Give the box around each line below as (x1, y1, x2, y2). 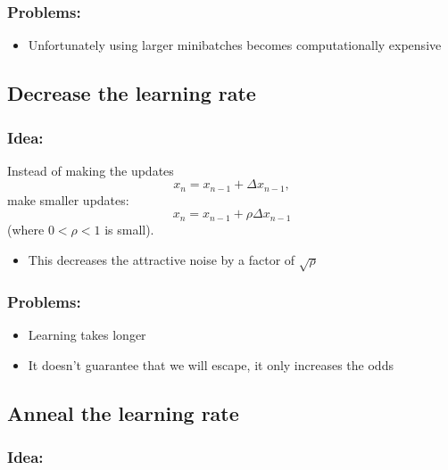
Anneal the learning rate (7, 400, 239, 427)
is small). (104, 219, 154, 238)
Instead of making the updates (7, 161, 174, 179)
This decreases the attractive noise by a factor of (28, 250, 295, 268)
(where (7, 219, 45, 238)
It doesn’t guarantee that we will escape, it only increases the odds (28, 356, 394, 375)
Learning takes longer (28, 326, 146, 344)
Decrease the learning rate (7, 79, 256, 107)
